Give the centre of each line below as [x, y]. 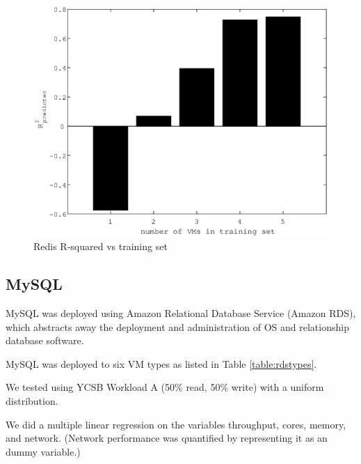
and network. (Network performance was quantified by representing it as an [167, 438]
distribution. [32, 401]
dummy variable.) [43, 451]
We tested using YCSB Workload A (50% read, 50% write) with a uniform [165, 387]
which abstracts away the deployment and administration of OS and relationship [177, 326]
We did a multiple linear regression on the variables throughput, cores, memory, [176, 424]
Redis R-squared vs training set [101, 246]
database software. [45, 340]
